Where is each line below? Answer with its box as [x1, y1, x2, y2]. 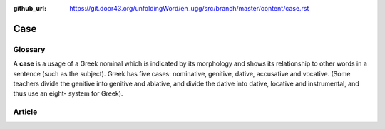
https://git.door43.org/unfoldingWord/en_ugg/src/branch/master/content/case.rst [69, 4, 309, 12]
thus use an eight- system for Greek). [13, 89, 123, 98]
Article [13, 107, 38, 117]
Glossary [13, 44, 46, 54]
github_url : [13, 4, 46, 12]
